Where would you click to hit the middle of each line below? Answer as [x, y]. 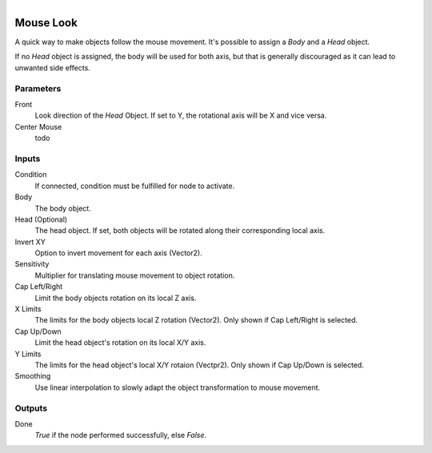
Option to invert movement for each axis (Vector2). [119, 253]
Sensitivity [32, 264]
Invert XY [30, 242]
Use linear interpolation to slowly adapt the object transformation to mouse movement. [178, 387]
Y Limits [28, 354]
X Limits [28, 309]
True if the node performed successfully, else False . [121, 435]
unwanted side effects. [53, 67]
